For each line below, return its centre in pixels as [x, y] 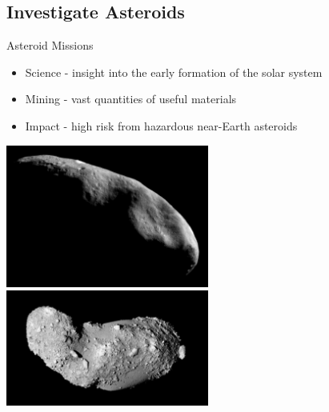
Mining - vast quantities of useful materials [131, 99]
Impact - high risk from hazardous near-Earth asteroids [161, 125]
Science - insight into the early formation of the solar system [174, 72]
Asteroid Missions [50, 45]
